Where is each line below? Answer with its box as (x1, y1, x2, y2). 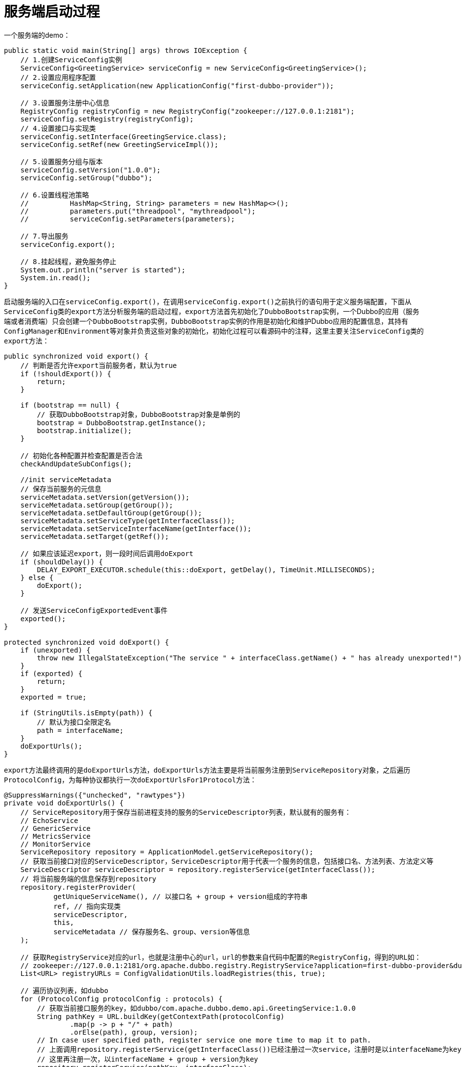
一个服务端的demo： (4, 30, 70, 39)
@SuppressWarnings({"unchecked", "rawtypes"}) (4, 791, 185, 799)
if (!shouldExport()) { (20, 369, 112, 378)
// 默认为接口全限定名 (37, 718, 111, 726)
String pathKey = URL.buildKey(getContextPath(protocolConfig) (37, 1012, 285, 1020)
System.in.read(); (20, 273, 91, 282)
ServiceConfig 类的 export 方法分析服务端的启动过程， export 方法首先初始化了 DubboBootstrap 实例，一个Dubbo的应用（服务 (4, 307, 419, 315)
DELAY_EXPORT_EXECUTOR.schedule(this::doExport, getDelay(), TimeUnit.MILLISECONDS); (37, 565, 375, 574)
